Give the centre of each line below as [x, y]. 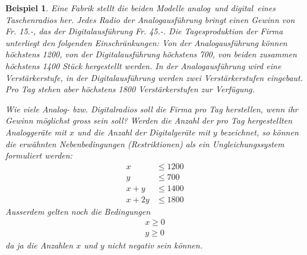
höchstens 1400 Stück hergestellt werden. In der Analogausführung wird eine [143, 65]
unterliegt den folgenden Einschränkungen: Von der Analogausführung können [146, 42]
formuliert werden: [39, 155]
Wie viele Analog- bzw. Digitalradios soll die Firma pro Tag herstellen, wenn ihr [152, 109]
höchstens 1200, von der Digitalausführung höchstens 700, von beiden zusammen [151, 54]
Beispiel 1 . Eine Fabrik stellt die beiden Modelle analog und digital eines [141, 8]
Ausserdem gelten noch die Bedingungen [78, 211]
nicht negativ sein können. [155, 245]
